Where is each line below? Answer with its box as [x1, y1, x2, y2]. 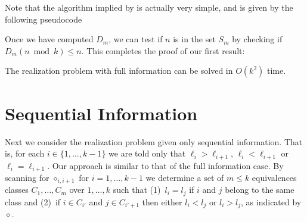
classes [5, 183, 29, 196]
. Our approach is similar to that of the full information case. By [47, 159, 284, 171]
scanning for [5, 171, 49, 183]
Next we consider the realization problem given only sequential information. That [5, 135, 303, 148]
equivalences [252, 171, 297, 183]
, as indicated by [241, 195, 302, 208]
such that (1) [113, 183, 161, 196]
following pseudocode [5, 12, 82, 25]
